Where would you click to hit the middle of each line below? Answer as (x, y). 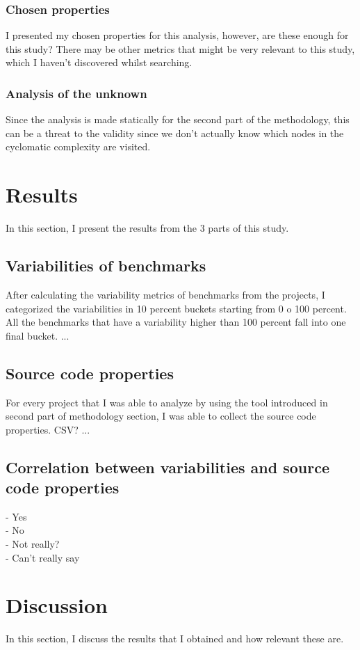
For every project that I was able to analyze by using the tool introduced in (167, 402)
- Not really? (33, 544)
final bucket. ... (38, 335)
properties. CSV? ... (48, 429)
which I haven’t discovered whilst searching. (99, 62)
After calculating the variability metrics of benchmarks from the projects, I (165, 294)
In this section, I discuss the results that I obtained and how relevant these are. (175, 639)
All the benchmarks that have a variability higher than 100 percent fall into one (176, 322)
